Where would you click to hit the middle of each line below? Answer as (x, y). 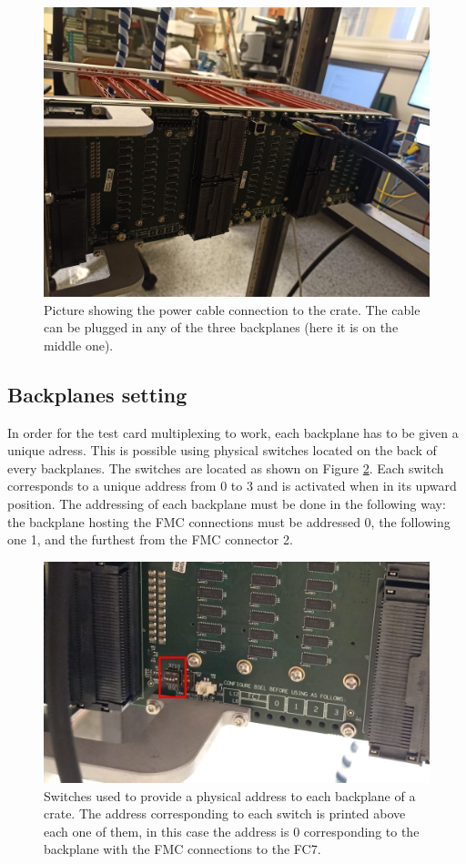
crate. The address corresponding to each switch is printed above (225, 813)
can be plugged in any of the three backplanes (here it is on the (221, 327)
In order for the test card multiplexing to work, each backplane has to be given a (233, 432)
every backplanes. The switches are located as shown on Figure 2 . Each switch (226, 468)
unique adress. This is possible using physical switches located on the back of (222, 450)
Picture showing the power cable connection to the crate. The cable (232, 309)
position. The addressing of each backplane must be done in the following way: (227, 503)
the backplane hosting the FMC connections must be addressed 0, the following (229, 521)
